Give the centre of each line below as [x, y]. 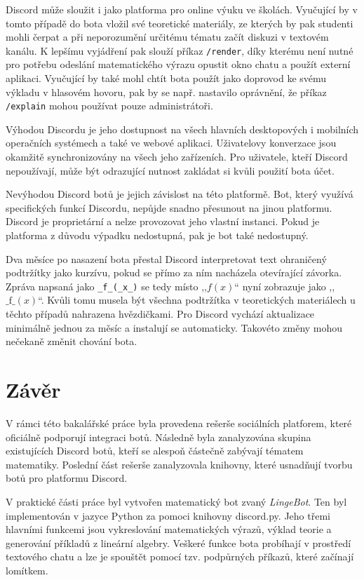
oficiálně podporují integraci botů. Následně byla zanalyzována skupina [159, 437]
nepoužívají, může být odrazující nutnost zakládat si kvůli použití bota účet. [170, 170]
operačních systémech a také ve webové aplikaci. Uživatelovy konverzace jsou [171, 143]
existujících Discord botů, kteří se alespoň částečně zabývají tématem [155, 451]
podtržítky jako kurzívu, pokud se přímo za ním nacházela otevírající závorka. [174, 272]
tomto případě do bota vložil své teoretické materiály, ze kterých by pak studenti [180, 23]
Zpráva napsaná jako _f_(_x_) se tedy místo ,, [106, 286]
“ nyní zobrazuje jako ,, [285, 286]
